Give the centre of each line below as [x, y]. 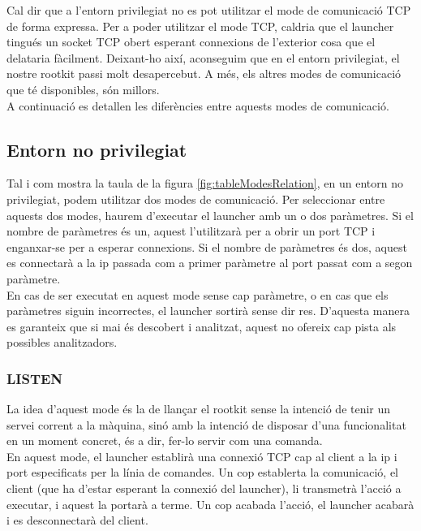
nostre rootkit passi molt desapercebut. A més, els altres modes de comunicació [204, 73]
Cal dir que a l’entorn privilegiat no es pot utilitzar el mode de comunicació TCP [209, 10]
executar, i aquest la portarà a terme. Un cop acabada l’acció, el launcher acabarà [210, 504]
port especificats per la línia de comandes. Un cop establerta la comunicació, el [202, 472]
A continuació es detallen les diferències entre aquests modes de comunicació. [198, 105]
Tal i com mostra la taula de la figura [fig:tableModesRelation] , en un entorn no [205, 183]
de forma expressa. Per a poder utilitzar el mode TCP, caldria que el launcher [200, 26]
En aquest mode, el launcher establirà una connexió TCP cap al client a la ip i [202, 456]
